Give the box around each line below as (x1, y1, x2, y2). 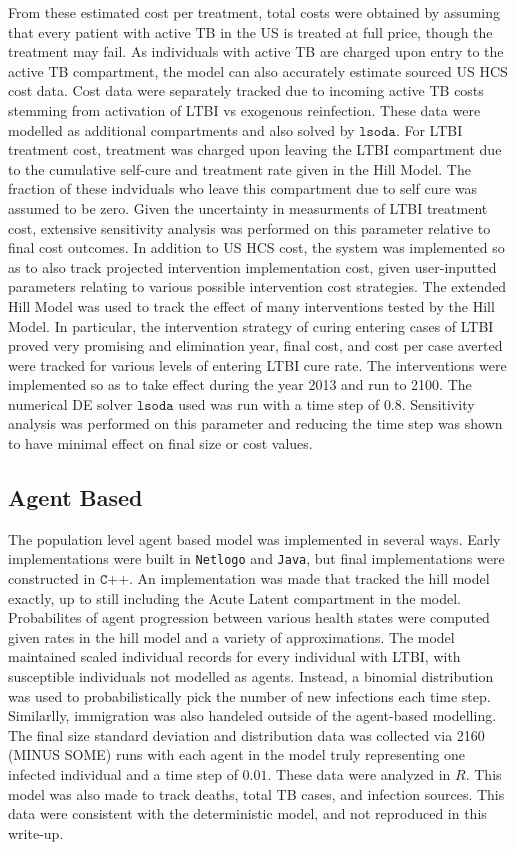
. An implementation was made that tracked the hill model (129, 568, 490, 589)
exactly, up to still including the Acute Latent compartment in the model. (8, 587, 461, 608)
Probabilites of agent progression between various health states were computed (8, 607, 490, 628)
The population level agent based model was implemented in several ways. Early (8, 528, 501, 549)
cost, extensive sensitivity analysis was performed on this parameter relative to (8, 217, 491, 238)
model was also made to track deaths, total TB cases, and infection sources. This (8, 783, 505, 804)
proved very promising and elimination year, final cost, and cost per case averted (8, 335, 503, 356)
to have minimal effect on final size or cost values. (8, 433, 313, 454)
